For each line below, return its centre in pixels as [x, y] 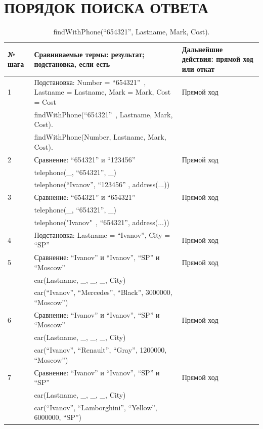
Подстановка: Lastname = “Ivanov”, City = [102, 234]
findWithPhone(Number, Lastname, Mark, [100, 137]
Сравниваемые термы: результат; [89, 54]
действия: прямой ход [217, 59]
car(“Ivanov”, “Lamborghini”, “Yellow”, [96, 407]
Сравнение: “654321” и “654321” [85, 197]
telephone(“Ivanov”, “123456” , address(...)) [102, 184]
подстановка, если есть [72, 64]
